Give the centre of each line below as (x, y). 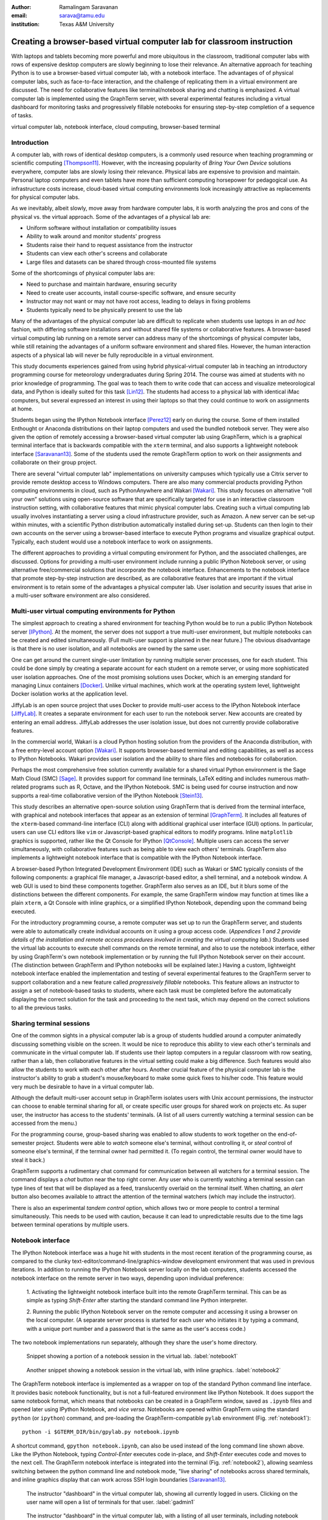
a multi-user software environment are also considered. (81, 595)
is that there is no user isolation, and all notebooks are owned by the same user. (111, 649)
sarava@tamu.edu (82, 16)
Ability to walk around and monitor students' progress (94, 237)
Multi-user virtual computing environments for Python (93, 611)
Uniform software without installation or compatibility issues (101, 228)
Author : (21, 7)
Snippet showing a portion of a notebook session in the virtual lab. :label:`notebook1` (132, 1356)
